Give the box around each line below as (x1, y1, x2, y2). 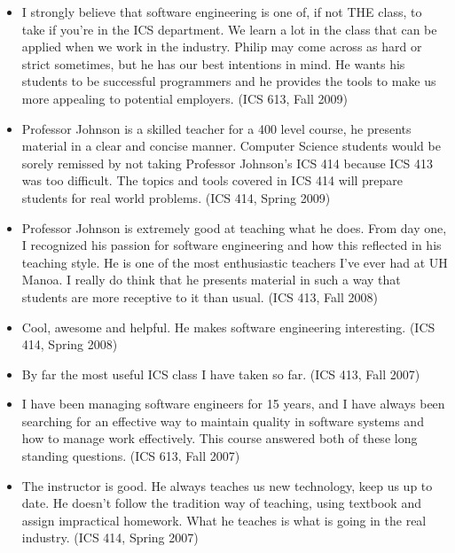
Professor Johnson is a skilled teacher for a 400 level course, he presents (21, 119, 412, 137)
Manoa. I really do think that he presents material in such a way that (21, 270, 401, 289)
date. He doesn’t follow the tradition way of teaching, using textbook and (21, 494, 421, 512)
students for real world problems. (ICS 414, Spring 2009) (21, 188, 331, 206)
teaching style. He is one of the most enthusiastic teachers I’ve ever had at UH (21, 253, 448, 271)
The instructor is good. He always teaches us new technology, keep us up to (21, 476, 433, 495)
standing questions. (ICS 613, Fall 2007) (21, 447, 240, 465)
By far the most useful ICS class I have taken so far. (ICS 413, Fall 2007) (21, 364, 420, 383)
